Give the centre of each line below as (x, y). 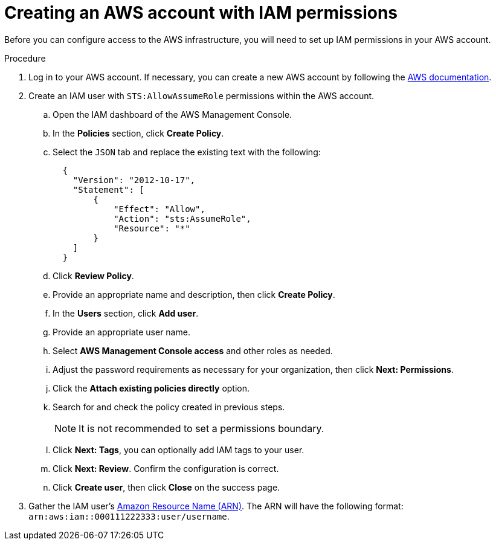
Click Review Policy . (93, 276)
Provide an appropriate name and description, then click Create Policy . (194, 294)
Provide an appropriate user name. (121, 332)
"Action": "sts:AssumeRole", (182, 218)
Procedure (25, 58)
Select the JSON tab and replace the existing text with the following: (187, 152)
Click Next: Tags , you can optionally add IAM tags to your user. (179, 450)
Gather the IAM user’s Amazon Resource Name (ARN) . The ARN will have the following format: (216, 506)
